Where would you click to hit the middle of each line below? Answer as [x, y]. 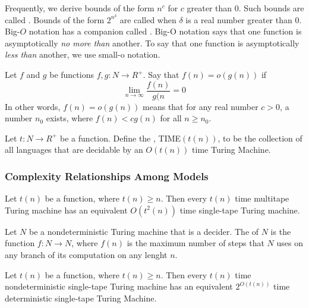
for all [171, 118]
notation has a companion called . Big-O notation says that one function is [165, 31]
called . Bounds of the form [55, 19]
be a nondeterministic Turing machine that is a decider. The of [144, 231]
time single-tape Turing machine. [240, 210]
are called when [148, 19]
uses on [290, 243]
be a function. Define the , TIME [121, 138]
